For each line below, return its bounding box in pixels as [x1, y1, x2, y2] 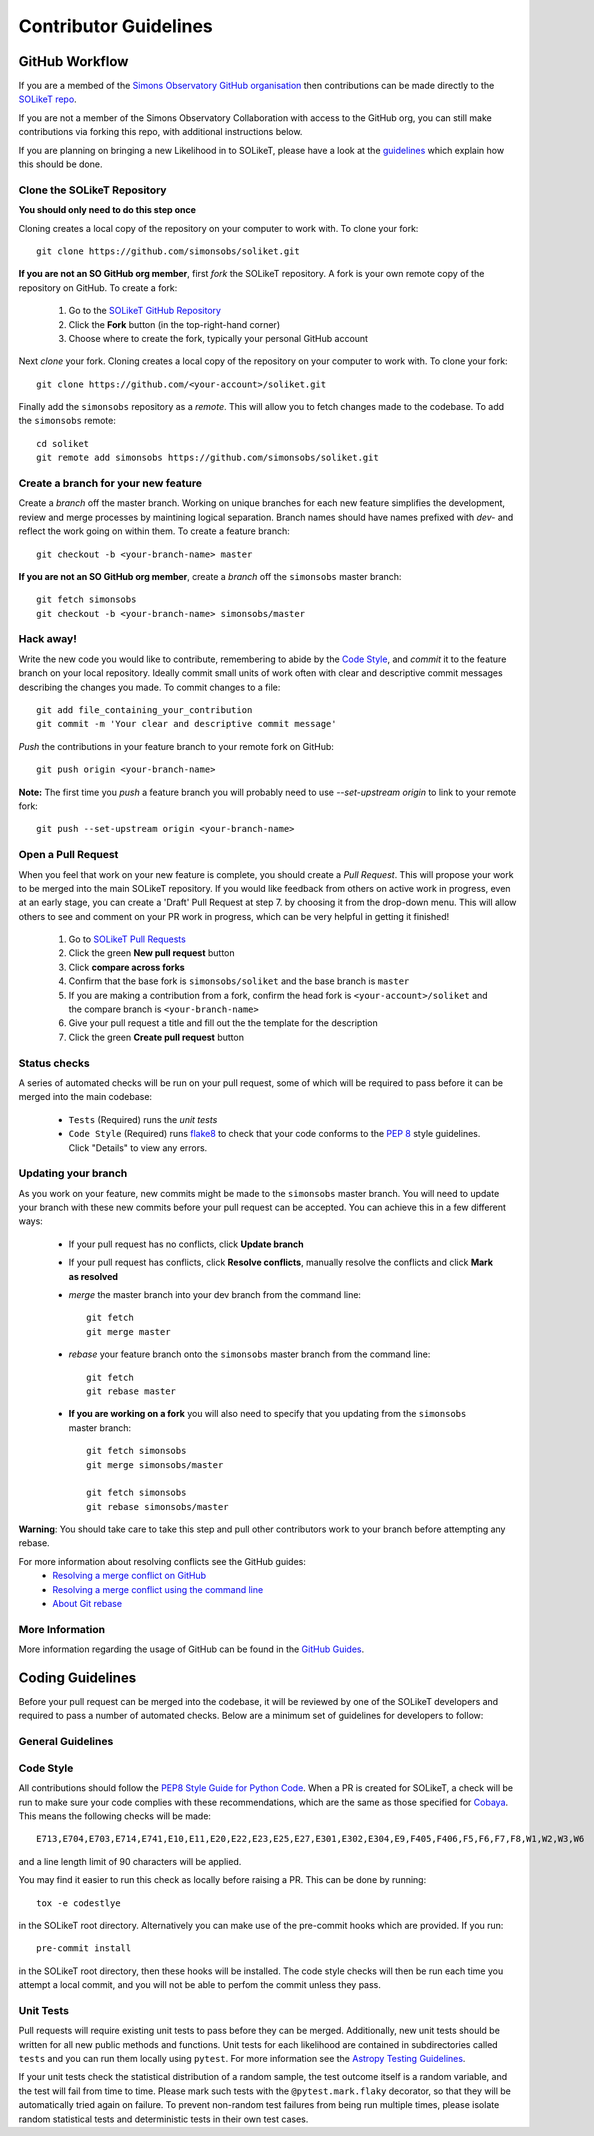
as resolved [68, 1270, 119, 1282]
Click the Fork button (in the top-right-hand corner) [68, 318, 280, 330]
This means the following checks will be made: [18, 1810, 212, 1822]
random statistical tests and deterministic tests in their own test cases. [18, 2113, 309, 2125]
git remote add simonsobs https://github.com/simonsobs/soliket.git [36, 452, 379, 464]
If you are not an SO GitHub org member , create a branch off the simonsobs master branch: [18, 570, 402, 582]
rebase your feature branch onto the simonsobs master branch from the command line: [68, 1348, 431, 1360]
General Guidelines [18, 1735, 114, 1749]
